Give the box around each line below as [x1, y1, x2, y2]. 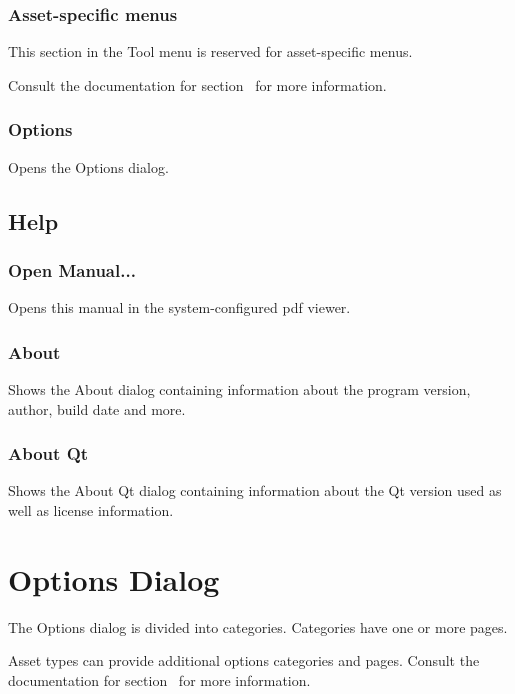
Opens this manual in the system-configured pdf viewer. [8, 297, 351, 318]
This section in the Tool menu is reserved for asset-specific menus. [8, 41, 413, 62]
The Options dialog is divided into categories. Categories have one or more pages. [8, 616, 508, 637]
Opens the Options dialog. [8, 156, 169, 177]
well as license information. [8, 500, 174, 521]
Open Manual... [8, 257, 136, 282]
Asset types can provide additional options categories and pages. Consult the [8, 650, 480, 671]
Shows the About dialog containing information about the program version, [8, 379, 471, 400]
